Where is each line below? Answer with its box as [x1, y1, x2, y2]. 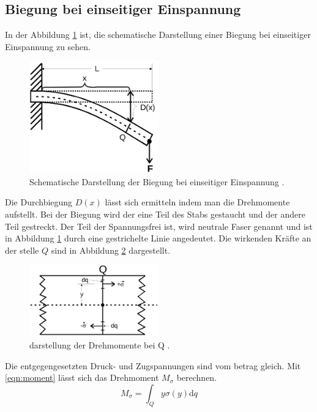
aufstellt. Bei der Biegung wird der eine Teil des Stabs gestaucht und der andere [5, 207, 305, 220]
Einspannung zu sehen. [5, 40, 91, 53]
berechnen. [176, 371, 217, 384]
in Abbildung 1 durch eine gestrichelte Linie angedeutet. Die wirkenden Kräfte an [5, 232, 311, 245]
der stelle [5, 243, 39, 256]
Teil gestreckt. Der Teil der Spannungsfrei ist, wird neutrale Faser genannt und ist [5, 219, 313, 232]
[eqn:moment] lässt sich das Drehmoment [5, 371, 159, 384]
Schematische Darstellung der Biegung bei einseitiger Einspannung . [29, 175, 285, 188]
